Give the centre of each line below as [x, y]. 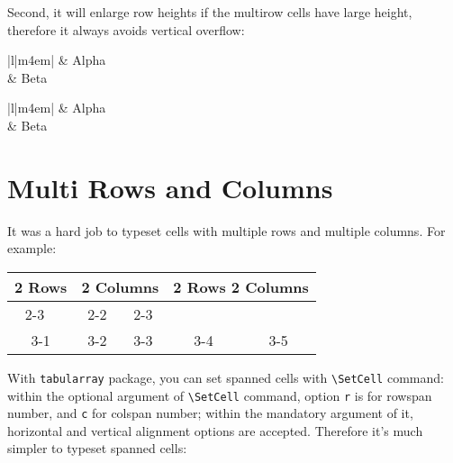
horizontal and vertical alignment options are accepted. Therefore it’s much [215, 430]
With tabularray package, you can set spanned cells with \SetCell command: [226, 377]
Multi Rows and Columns [170, 187]
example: [32, 248]
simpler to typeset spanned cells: [97, 448]
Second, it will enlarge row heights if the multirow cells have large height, [210, 12]
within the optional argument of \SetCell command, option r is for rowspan [220, 395]
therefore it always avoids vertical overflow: [126, 29]
